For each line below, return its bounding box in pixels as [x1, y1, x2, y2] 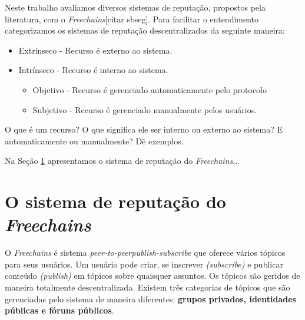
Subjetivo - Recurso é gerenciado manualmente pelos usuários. [32, 103, 257, 116]
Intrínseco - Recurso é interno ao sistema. [18, 64, 168, 76]
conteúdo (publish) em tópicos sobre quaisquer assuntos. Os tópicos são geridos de [5, 269, 300, 282]
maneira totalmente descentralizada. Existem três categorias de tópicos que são [5, 281, 290, 293]
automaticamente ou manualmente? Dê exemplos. [5, 134, 184, 147]
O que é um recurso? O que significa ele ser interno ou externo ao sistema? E [5, 123, 283, 136]
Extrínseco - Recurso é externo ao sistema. [18, 44, 173, 56]
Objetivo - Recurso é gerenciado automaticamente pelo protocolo [32, 83, 267, 95]
